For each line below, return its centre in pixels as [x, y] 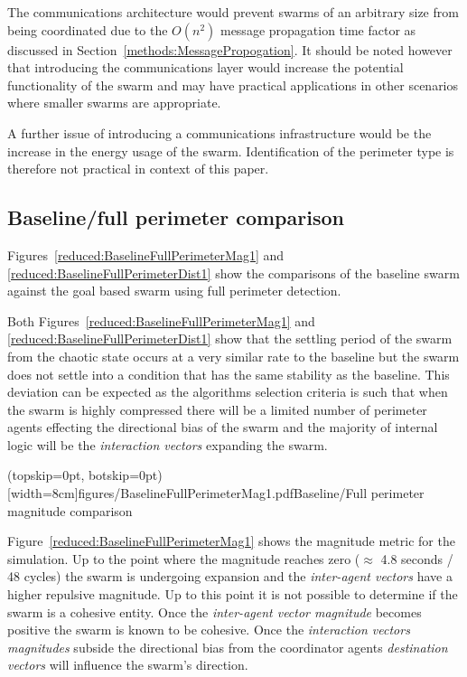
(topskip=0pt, [46, 475]
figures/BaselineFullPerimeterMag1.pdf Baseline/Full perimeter [251, 493]
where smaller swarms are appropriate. [114, 103]
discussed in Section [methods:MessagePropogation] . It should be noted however [230, 49]
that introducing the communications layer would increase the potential [205, 67]
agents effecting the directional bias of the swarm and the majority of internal [223, 427]
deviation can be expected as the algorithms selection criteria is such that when [228, 392]
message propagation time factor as [318, 29]
